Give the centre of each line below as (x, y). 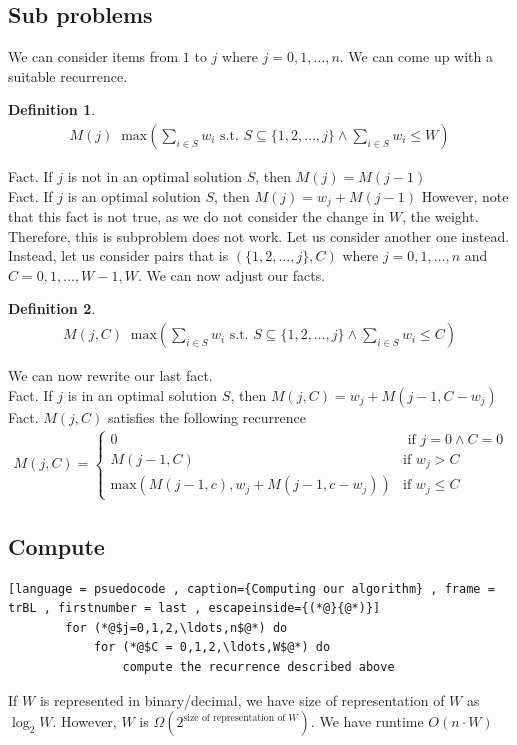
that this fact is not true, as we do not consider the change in (196, 216)
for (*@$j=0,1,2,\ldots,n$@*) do (176, 627)
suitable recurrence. (68, 75)
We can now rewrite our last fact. (110, 375)
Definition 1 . (52, 109)
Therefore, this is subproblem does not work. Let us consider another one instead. (259, 235)
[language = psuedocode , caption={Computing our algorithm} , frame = (251, 588)
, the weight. (440, 216)
